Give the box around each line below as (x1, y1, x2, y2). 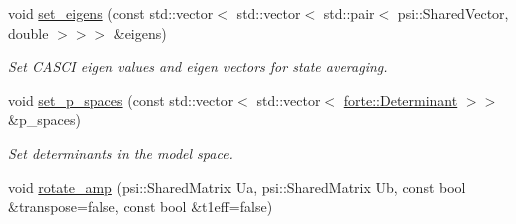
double (8, 22, 49, 43)
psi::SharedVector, (397, 3, 509, 23)
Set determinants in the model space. (8, 142, 233, 163)
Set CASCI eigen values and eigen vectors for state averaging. (8, 56, 388, 77)
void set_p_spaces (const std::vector (8, 89, 234, 110)
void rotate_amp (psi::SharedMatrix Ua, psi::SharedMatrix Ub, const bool (8, 176, 466, 197)
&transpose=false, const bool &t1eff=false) (8, 196, 273, 217)
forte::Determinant (343, 89, 458, 110)
